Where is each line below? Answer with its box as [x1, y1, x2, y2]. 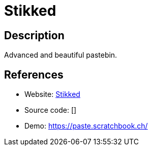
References [4, 68, 64, 81]
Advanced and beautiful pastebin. [4, 51, 117, 60]
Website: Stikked [24, 90, 80, 99]
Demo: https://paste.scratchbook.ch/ [24, 121, 148, 131]
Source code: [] [24, 106, 77, 115]
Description [4, 29, 65, 42]
